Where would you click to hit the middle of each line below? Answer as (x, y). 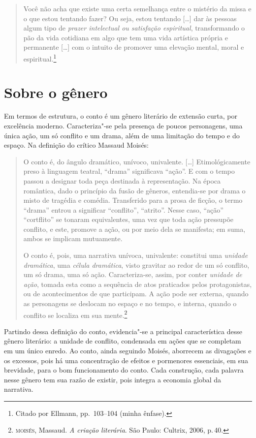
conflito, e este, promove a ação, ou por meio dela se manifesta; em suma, (134, 229)
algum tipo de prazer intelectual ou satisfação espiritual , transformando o (134, 28)
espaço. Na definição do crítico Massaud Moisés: (77, 145)
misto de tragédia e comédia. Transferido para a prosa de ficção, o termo (133, 200)
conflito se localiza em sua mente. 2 (75, 314)
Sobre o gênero (56, 92)
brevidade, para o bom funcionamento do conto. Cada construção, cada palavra (124, 370)
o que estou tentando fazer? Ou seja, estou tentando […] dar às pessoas (130, 18)
